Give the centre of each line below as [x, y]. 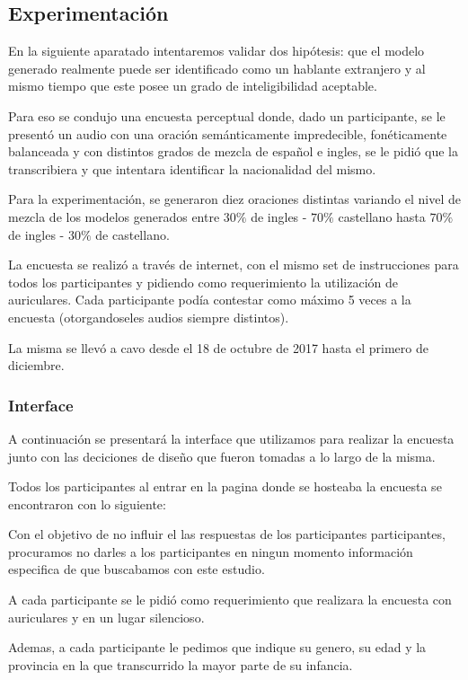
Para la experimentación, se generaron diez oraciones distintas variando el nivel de [234, 199]
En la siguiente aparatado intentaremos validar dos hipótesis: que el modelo [216, 51]
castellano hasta [382, 216]
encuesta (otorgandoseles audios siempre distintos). [149, 317]
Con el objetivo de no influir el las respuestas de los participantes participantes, [227, 534]
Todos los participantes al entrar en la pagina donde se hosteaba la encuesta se [225, 486]
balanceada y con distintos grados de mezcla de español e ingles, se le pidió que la [233, 151]
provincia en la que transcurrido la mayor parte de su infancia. [181, 664]
